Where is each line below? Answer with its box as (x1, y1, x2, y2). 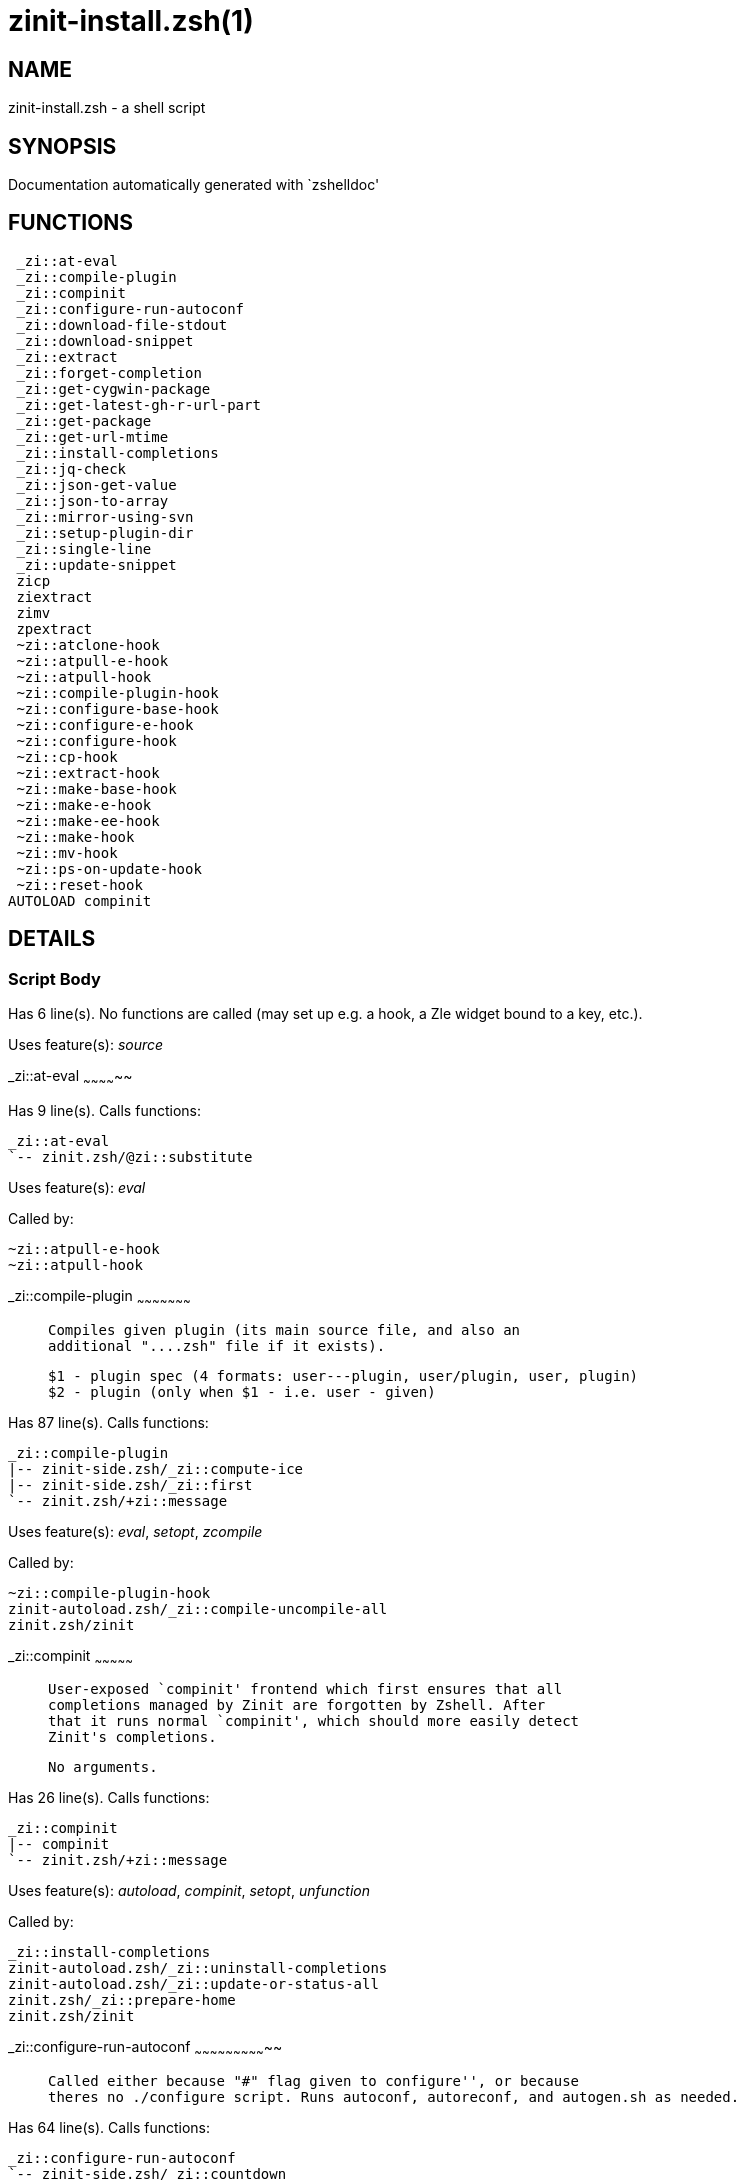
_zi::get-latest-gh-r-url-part (16, 396, 261, 413)
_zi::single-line (16, 540, 152, 557)
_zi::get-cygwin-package (16, 380, 211, 397)
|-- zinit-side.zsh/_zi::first (8, 1476, 253, 1493)
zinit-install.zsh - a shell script (8, 99, 206, 117)
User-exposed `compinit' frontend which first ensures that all (48, 1681, 563, 1698)
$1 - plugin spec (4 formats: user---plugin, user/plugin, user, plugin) (48, 1367, 639, 1384)
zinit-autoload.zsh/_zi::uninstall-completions (8, 1960, 388, 1977)
